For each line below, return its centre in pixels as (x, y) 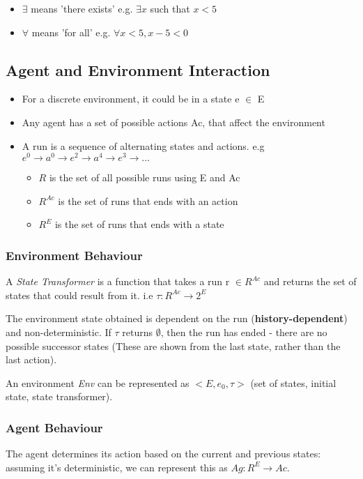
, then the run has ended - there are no (244, 332)
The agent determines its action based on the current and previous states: (163, 454)
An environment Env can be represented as (98, 382)
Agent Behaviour (54, 427)
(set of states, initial (293, 382)
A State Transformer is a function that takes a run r (118, 281)
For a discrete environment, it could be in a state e (131, 99)
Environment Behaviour (74, 255)
